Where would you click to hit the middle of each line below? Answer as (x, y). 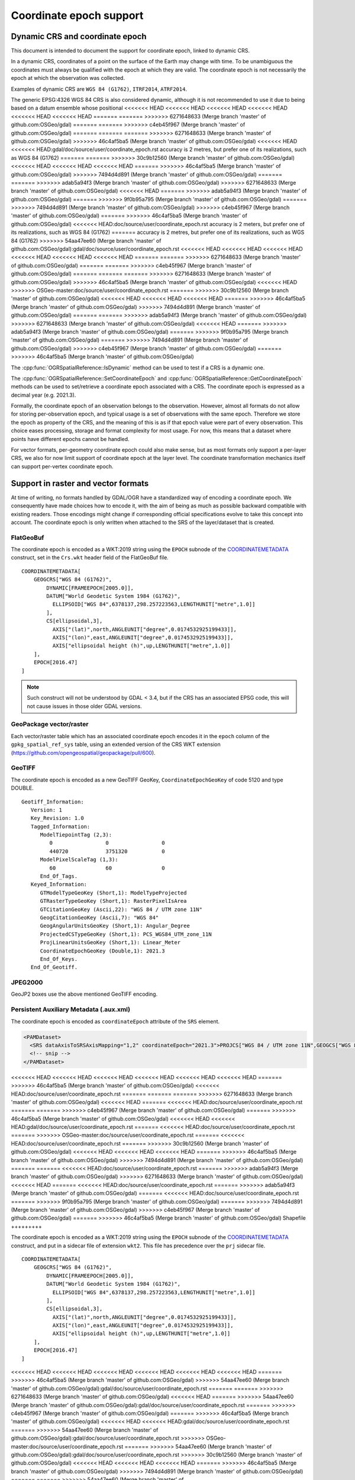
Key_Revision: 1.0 (57, 818)
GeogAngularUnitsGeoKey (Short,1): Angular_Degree (115, 926)
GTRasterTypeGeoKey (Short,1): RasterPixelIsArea (113, 901)
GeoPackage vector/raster (50, 724)
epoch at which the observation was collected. (68, 78)
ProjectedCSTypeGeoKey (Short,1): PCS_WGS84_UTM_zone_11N (126, 934)
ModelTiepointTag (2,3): (76, 835)
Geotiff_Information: (53, 802)
